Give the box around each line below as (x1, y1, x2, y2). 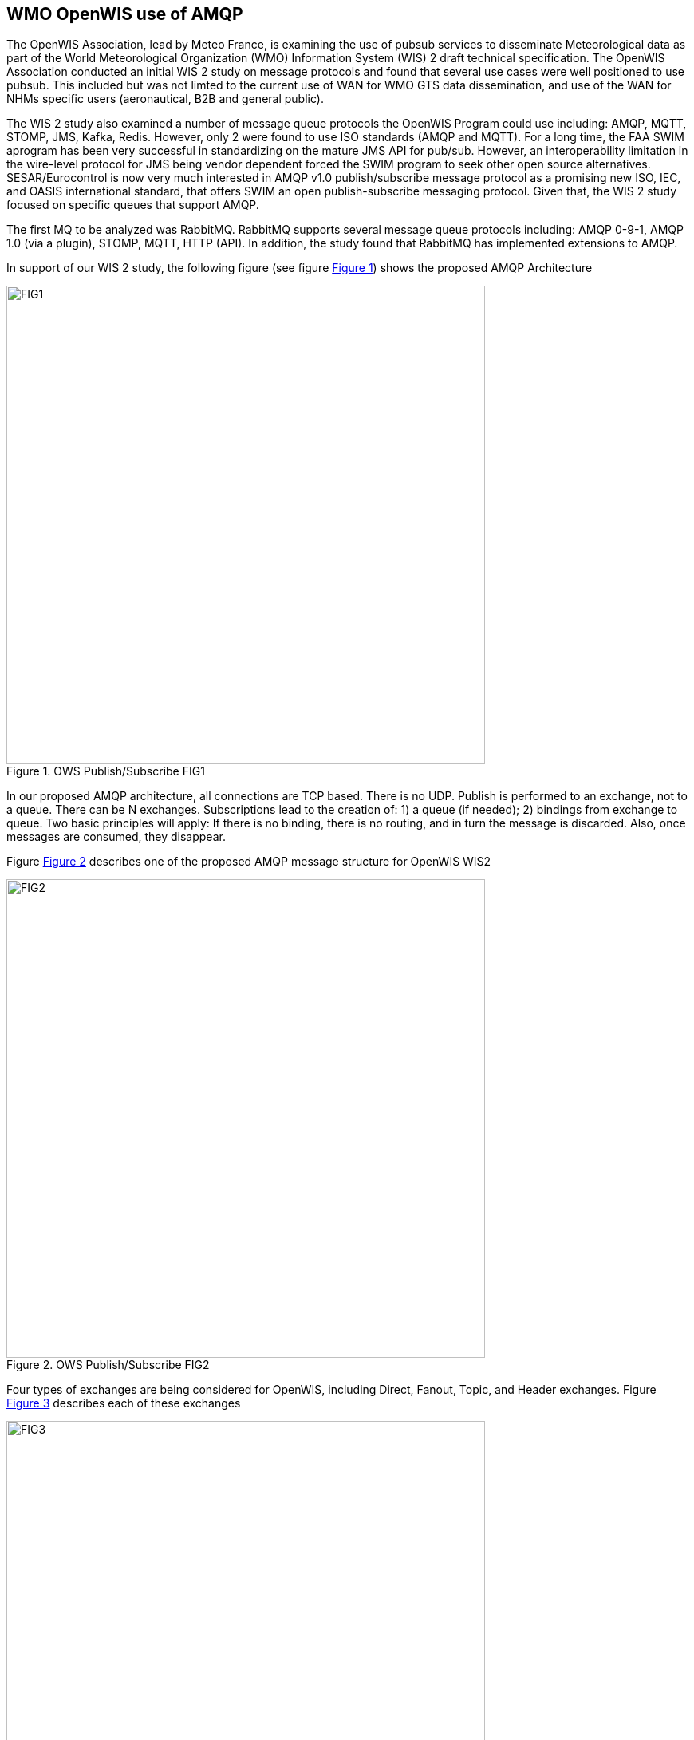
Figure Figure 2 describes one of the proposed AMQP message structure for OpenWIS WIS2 (6, 854, 491, 869)
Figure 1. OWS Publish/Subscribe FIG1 (6, 764, 205, 779)
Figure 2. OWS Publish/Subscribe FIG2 (6, 1358, 210, 1372)
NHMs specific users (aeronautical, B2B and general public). (6, 92, 324, 106)
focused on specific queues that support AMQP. (6, 198, 259, 212)
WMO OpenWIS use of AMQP (6, 4, 243, 24)
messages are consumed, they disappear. (6, 830, 226, 844)
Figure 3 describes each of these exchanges (6, 1396, 241, 1411)
